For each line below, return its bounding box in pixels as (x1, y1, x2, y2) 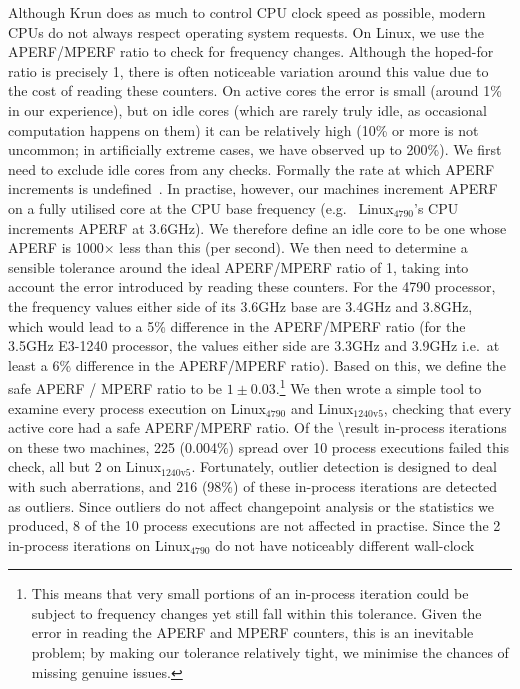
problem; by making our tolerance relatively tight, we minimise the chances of (31, 642, 509, 663)
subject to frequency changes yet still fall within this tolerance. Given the (31, 602, 482, 623)
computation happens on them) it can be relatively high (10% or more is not (8, 119, 479, 140)
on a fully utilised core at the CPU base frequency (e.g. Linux (8, 197, 394, 218)
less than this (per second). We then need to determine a (119, 237, 468, 258)
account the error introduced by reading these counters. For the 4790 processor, (8, 276, 496, 297)
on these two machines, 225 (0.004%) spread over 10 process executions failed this (8, 436, 510, 457)
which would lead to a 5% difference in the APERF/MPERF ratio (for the (8, 315, 466, 336)
